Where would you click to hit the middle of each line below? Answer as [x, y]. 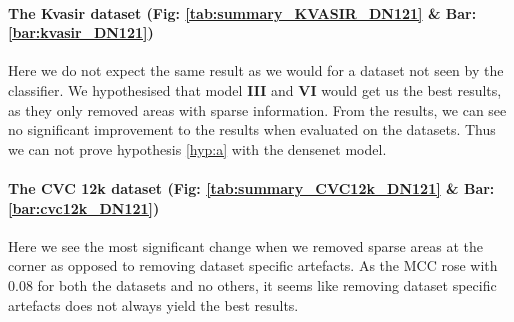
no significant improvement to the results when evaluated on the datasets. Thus [252, 129]
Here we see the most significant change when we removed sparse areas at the [245, 245]
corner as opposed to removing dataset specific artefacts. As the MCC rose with [253, 265]
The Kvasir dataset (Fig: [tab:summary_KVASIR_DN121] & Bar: [242, 12]
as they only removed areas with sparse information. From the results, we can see [257, 109]
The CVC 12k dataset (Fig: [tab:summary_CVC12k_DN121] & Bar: [251, 187]
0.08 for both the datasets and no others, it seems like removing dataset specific [252, 284]
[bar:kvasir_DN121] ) [81, 32]
